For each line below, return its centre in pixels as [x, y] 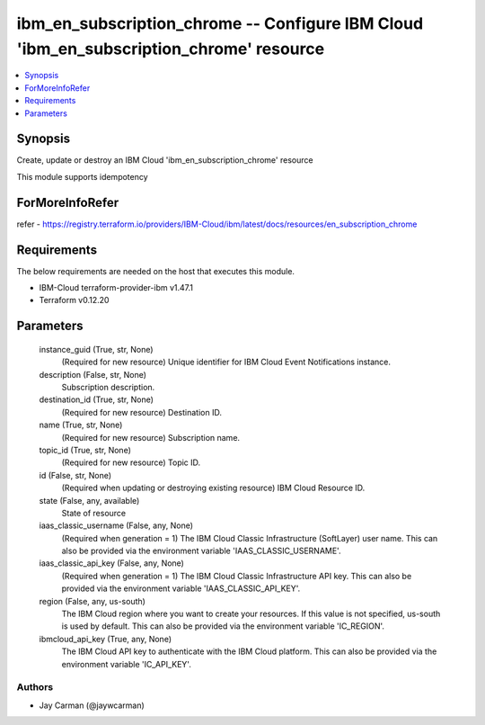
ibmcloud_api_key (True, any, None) [106, 639]
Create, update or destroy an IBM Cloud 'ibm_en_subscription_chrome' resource [165, 160]
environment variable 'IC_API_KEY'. [127, 664]
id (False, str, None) [75, 475]
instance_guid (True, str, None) [96, 349]
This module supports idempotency [82, 176]
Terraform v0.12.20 [74, 300]
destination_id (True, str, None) [97, 399]
